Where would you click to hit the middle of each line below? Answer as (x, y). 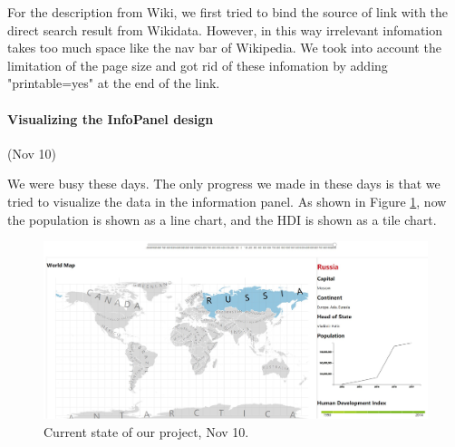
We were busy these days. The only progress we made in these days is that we (224, 184)
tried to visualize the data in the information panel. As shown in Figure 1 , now (227, 201)
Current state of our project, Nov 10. (146, 431)
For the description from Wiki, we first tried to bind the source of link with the (228, 12)
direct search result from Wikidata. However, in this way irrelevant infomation (225, 29)
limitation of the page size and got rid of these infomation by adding (198, 65)
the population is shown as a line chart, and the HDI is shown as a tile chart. (222, 219)
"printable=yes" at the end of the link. (114, 83)
